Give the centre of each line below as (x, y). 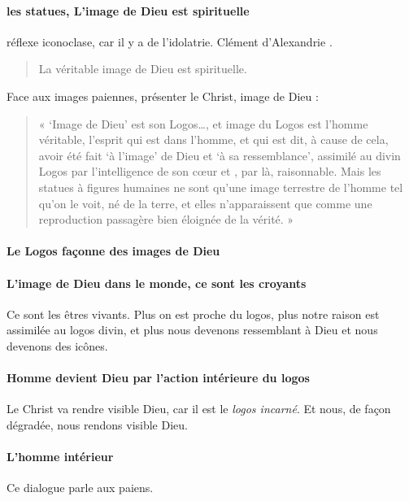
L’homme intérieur (60, 457)
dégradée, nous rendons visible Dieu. (97, 424)
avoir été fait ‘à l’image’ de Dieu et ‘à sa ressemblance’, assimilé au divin (220, 155)
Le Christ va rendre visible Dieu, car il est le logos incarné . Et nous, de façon (199, 409)
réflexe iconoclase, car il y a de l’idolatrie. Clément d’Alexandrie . (170, 41)
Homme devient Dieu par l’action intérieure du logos (158, 378)
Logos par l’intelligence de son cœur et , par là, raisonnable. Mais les (210, 171)
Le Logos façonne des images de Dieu (113, 251)
